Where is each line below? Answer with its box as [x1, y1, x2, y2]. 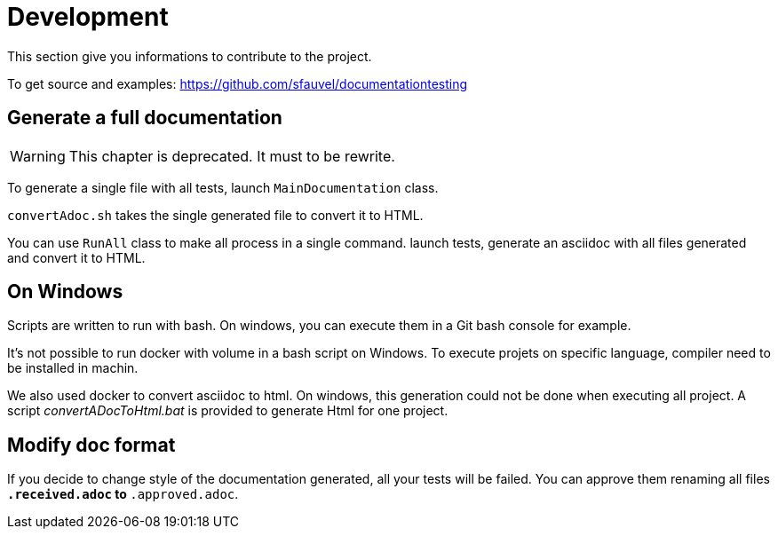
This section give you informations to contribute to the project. [7, 48, 372, 64]
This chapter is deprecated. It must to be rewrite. [68, 146, 395, 165]
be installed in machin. [7, 360, 139, 376]
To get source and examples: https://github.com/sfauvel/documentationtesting [7, 75, 468, 91]
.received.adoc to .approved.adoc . [7, 486, 239, 502]
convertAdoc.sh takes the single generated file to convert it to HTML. [7, 207, 424, 223]
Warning [10, 146, 66, 165]
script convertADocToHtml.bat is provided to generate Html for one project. [7, 403, 449, 419]
